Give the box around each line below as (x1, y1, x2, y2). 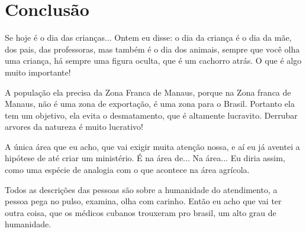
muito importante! (5, 66, 71, 78)
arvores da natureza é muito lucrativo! (5, 120, 143, 133)
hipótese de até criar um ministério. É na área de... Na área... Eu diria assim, (5, 152, 285, 164)
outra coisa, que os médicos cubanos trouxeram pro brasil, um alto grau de (5, 206, 276, 218)
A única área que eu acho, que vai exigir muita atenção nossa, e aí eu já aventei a (5, 140, 300, 152)
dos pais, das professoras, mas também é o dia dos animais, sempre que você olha (5, 43, 300, 55)
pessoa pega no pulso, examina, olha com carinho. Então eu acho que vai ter (5, 195, 282, 207)
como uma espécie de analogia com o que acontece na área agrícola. (5, 164, 250, 176)
